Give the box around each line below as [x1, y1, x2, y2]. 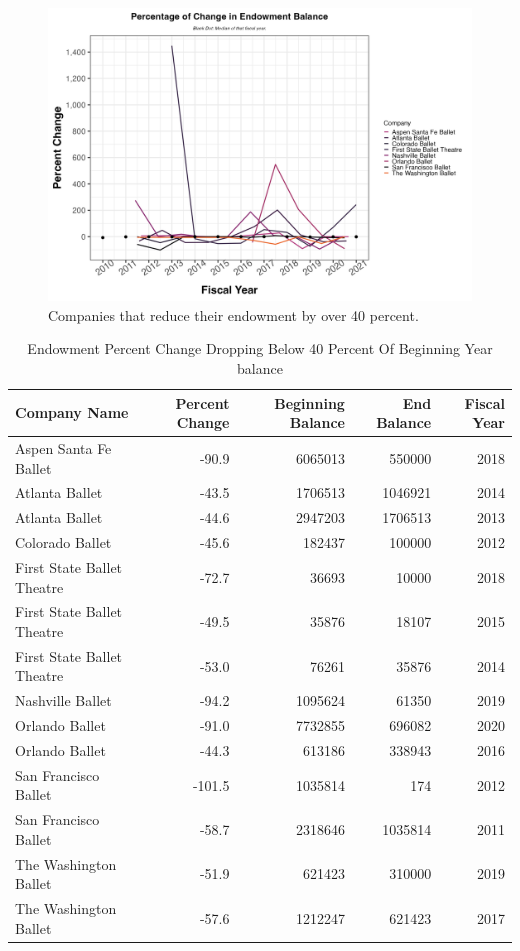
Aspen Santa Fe [15, 437, 112, 458]
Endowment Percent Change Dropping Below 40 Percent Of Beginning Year [27, 338, 493, 359]
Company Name [15, 402, 129, 423]
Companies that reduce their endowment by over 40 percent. [48, 304, 419, 325]
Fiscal [464, 392, 505, 413]
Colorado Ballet [15, 532, 112, 553]
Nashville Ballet [15, 690, 112, 711]
